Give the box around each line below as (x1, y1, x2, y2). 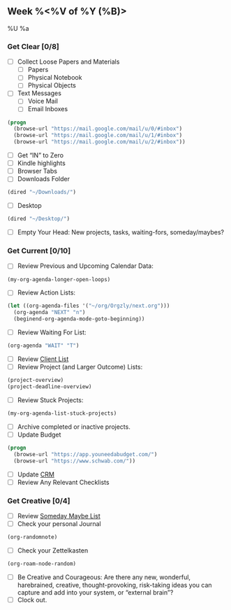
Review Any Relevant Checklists (17, 478, 110, 486)
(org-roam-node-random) (7, 560, 77, 567)
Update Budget (17, 430, 61, 439)
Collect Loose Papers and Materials (17, 57, 120, 66)
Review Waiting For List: (17, 328, 87, 336)
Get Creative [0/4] (7, 496, 70, 506)
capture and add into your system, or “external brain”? (17, 588, 174, 597)
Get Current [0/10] (7, 246, 71, 256)
